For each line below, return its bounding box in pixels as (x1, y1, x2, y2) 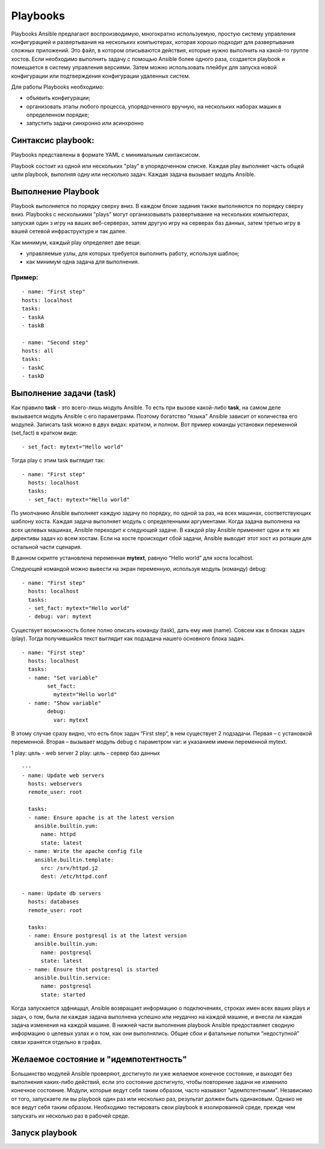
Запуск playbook (11, 1128, 78, 1138)
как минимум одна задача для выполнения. (26, 258, 140, 265)
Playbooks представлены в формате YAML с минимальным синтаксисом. (11, 151, 200, 159)
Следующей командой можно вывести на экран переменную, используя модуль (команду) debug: (11, 565, 267, 573)
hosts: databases (28, 898, 79, 905)
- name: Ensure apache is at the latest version (28, 814, 175, 821)
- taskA (22, 313, 45, 321)
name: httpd (40, 831, 76, 838)
